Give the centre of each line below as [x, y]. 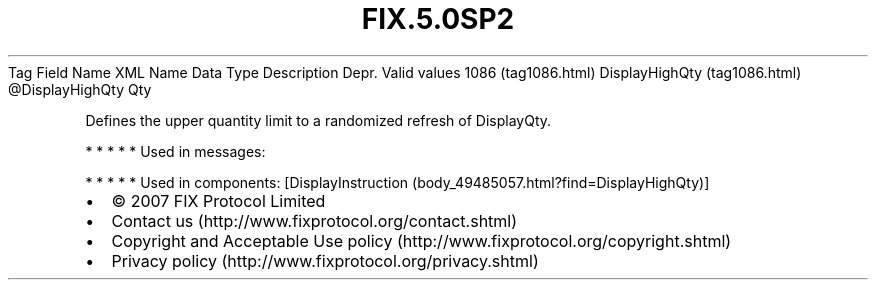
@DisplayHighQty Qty [80, 89]
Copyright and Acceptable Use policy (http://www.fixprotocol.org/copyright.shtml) [421, 240]
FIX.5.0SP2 [438, 19]
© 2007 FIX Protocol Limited [218, 200]
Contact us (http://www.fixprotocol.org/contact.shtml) [314, 220]
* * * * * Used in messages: [175, 151]
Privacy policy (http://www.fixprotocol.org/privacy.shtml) [325, 260]
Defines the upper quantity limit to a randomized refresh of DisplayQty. [318, 120]
